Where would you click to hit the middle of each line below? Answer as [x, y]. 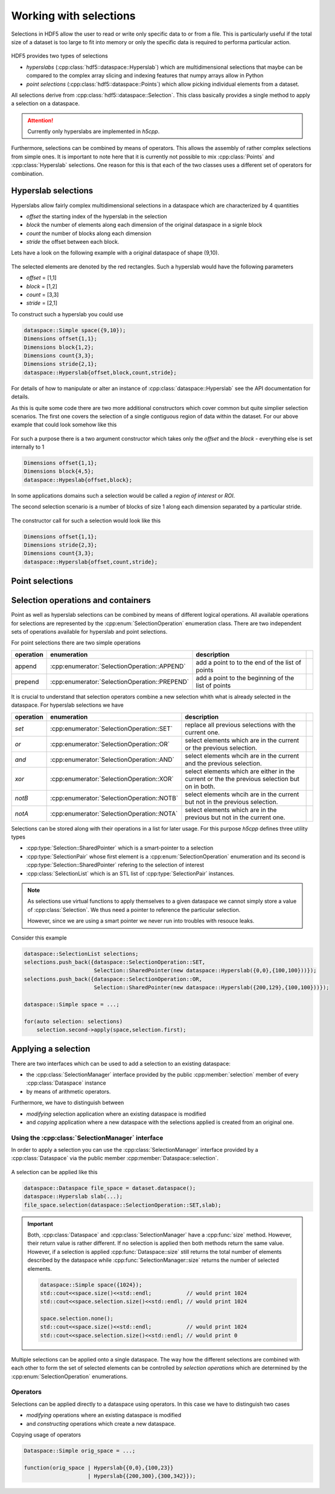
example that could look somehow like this [64, 425]
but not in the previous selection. [231, 802]
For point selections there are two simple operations [76, 643]
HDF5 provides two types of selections [59, 56]
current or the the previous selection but [242, 779]
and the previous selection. [223, 763]
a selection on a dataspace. [45, 103]
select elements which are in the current [242, 740]
